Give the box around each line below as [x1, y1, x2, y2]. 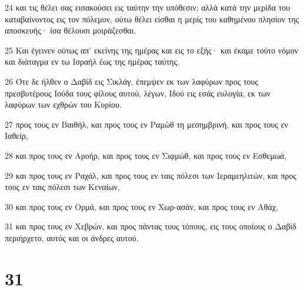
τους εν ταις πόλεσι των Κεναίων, [5, 181, 120, 193]
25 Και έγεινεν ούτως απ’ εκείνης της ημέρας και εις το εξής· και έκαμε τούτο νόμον [5, 44, 299, 56]
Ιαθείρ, [5, 129, 28, 142]
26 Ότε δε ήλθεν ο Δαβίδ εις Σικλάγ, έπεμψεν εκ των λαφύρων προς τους [5, 75, 259, 87]
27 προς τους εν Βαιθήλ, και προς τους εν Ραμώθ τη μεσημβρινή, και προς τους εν [5, 118, 288, 130]
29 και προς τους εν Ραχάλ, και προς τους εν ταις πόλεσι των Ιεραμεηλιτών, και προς [5, 169, 297, 181]
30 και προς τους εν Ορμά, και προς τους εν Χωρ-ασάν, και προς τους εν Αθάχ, [5, 200, 278, 212]
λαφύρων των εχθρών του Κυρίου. [5, 98, 122, 111]
